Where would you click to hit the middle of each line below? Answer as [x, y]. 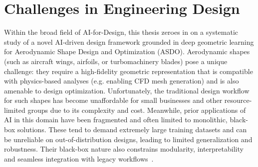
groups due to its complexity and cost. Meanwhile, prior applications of [137, 110]
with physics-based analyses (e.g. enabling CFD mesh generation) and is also [122, 81]
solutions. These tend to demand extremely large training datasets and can [132, 129]
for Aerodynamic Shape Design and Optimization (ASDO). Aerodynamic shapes [127, 51]
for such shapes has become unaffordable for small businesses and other [113, 100]
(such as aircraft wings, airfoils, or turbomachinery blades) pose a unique [116, 61]
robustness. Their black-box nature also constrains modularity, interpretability [124, 149]
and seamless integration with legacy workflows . [79, 158]
